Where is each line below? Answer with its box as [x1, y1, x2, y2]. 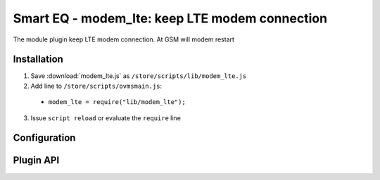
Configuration [13, 132, 76, 144]
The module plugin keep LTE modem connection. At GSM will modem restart [13, 35, 235, 44]
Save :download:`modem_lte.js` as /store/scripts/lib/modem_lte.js [30, 72, 247, 80]
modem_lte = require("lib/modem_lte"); [48, 98, 186, 106]
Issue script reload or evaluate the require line [30, 113, 181, 122]
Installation [13, 53, 63, 65]
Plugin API [13, 155, 60, 167]
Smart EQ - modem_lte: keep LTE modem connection [13, 11, 327, 26]
